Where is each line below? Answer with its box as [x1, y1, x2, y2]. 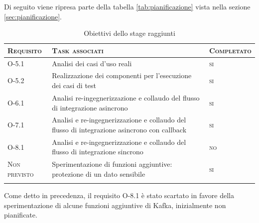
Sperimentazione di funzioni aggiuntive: [52, 159, 172, 169]
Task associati [52, 45, 104, 55]
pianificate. [4, 210, 37, 220]
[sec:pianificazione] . [4, 11, 62, 21]
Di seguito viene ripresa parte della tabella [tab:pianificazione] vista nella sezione [4, 1, 251, 11]
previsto [7, 168, 34, 179]
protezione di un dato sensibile [52, 168, 145, 179]
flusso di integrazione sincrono [52, 146, 143, 157]
